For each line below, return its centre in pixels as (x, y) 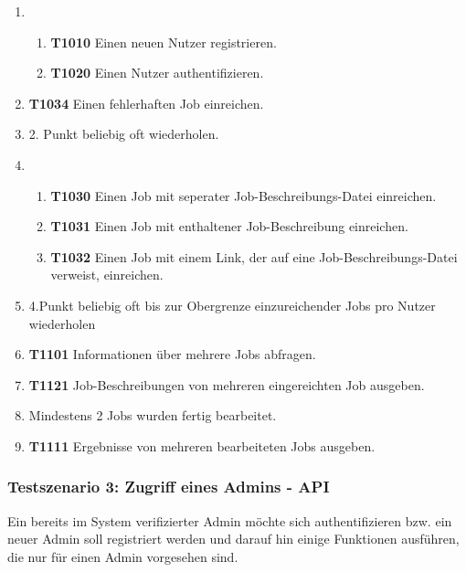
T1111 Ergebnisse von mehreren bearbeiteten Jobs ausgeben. (202, 445)
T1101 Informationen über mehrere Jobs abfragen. (172, 354)
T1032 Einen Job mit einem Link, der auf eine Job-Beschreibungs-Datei (254, 256)
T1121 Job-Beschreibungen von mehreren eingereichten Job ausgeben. (227, 384)
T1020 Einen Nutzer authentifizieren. (157, 73)
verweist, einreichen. (107, 275)
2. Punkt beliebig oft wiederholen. (124, 134)
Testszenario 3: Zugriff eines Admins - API (169, 487)
